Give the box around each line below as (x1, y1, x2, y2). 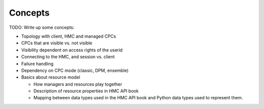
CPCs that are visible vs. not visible (21, 40, 92, 46)
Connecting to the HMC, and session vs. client (21, 54, 115, 60)
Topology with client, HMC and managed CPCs (21, 33, 116, 39)
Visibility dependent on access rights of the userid (21, 47, 123, 53)
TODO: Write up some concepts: (9, 24, 74, 30)
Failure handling (21, 61, 54, 66)
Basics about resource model (21, 74, 80, 80)
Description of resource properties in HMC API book (33, 88, 139, 94)
